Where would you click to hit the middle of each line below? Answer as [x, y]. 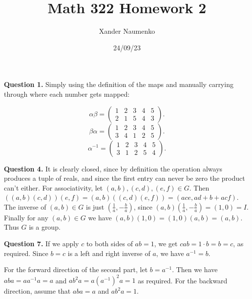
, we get [166, 244]
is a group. [45, 227]
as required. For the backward [183, 280]
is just [95, 206]
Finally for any [26, 217]
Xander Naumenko [127, 31]
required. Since [26, 253]
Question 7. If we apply [42, 244]
